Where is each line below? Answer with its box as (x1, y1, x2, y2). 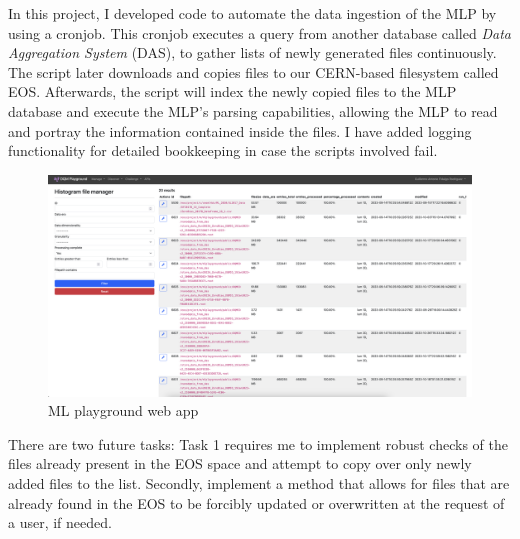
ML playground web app (48, 400, 199, 421)
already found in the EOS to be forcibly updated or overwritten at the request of (8, 492, 505, 513)
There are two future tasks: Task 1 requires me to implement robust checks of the (8, 433, 508, 454)
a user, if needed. (8, 512, 112, 533)
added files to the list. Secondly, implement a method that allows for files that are (8, 473, 510, 494)
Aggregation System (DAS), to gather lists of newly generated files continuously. (8, 42, 497, 63)
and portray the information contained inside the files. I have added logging (8, 120, 472, 141)
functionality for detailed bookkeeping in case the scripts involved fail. (8, 140, 438, 161)
